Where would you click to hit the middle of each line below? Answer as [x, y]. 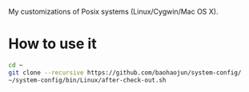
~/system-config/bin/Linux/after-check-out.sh [87, 80]
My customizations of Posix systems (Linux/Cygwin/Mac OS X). [113, 12]
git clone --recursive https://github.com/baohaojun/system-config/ [125, 72]
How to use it [53, 44]
